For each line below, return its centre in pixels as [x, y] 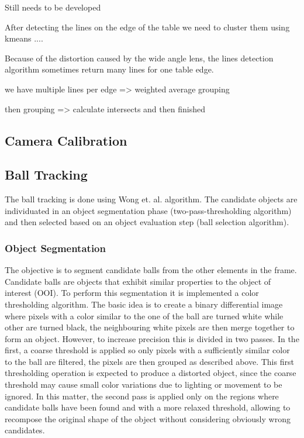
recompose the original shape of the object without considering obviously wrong [148, 418]
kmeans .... [24, 38]
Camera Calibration [66, 140]
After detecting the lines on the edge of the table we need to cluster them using [147, 27]
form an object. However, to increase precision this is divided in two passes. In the [152, 338]
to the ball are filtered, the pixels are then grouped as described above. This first [149, 361]
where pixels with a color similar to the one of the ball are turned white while [144, 315]
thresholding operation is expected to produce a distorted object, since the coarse [151, 373]
